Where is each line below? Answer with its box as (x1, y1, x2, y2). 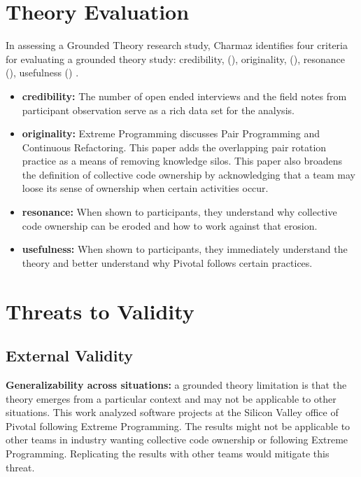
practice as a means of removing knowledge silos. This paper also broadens (22, 153, 343, 168)
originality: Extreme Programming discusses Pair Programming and (22, 126, 320, 141)
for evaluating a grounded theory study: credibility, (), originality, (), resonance (6, 51, 346, 66)
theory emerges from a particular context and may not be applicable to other (6, 391, 337, 406)
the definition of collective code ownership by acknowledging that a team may (22, 167, 355, 181)
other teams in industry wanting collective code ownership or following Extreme (6, 432, 348, 447)
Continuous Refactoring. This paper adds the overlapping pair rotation (22, 139, 327, 154)
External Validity (6, 345, 133, 366)
